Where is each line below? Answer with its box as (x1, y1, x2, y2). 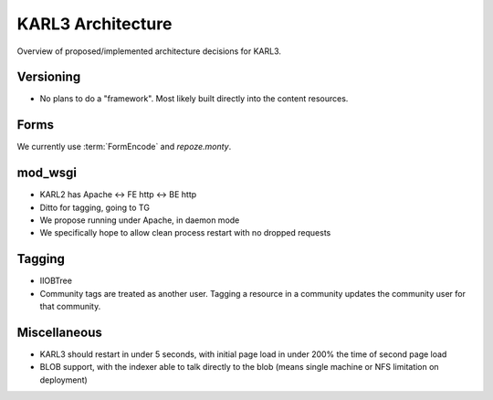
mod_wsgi (16, 165, 78, 181)
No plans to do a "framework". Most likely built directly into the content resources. (39, 93, 349, 104)
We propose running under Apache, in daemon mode (39, 215, 240, 226)
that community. (39, 301, 101, 312)
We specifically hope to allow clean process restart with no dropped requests (39, 227, 331, 238)
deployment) (39, 374, 89, 385)
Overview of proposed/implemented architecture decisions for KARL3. (16, 46, 282, 57)
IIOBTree (39, 275, 73, 287)
